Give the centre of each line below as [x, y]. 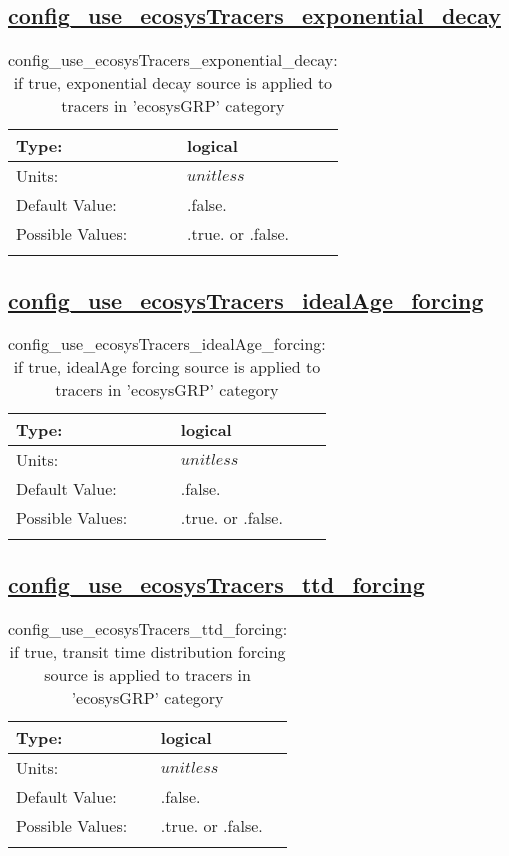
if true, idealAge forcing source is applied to [167, 367]
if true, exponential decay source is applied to [173, 83]
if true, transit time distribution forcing [147, 651]
